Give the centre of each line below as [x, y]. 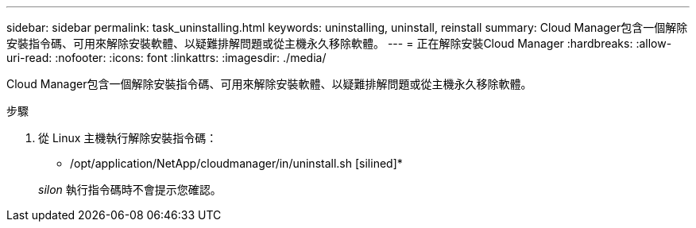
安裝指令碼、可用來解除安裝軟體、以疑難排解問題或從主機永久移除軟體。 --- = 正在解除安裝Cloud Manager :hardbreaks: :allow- [339, 43]
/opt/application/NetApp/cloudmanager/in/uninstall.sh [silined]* [236, 163]
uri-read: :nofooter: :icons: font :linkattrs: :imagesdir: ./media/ [166, 58]
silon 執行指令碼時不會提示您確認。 [130, 189]
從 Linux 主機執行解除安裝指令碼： [128, 138]
